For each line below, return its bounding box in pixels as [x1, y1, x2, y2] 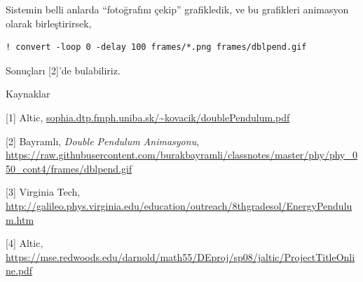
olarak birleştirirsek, [6, 15, 92, 30]
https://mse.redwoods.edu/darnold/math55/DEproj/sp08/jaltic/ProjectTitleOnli [6, 249, 355, 264]
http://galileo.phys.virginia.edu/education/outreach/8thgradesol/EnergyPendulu [6, 198, 352, 213]
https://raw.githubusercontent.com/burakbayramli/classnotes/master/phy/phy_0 [6, 147, 357, 162]
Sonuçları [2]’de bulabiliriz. [6, 62, 121, 77]
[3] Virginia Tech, [6, 184, 81, 199]
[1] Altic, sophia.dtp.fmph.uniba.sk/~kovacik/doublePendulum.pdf [6, 109, 290, 124]
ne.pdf [6, 263, 33, 278]
